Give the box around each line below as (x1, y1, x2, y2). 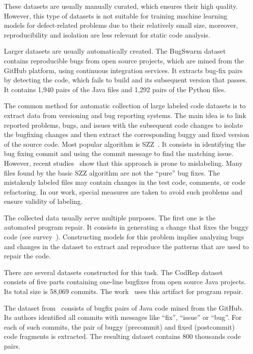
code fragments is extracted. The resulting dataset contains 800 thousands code (4, 331, 241, 341)
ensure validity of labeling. (4, 196, 83, 206)
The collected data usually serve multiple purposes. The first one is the (4, 212, 216, 222)
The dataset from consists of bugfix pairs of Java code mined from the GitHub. (4, 302, 243, 313)
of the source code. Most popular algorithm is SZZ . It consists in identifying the (4, 138, 246, 149)
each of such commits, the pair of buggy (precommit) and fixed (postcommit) (4, 321, 235, 332)
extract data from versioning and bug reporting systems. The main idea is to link (4, 110, 246, 120)
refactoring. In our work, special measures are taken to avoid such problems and (4, 186, 243, 197)
